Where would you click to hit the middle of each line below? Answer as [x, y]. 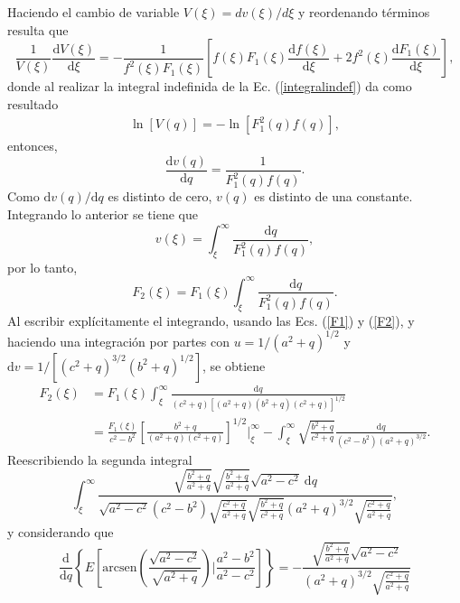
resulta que [38, 29]
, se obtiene [234, 365]
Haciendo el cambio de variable [94, 12]
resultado [33, 103]
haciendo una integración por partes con [118, 341]
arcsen [120, 567]
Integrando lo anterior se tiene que [103, 214]
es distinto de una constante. [333, 196]
